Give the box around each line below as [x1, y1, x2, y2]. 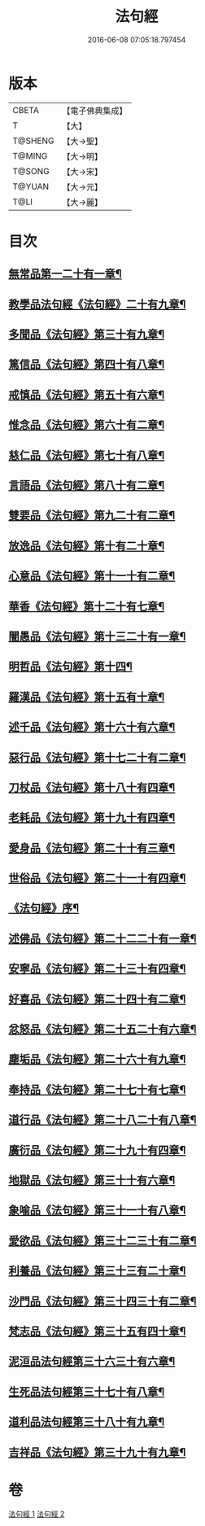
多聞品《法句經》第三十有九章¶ [8, 327, 165, 342]
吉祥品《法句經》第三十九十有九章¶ [8, 1445, 186, 1459]
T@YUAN [12, 181, 50, 192]
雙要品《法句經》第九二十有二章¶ [8, 509, 176, 523]
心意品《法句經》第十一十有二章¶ [8, 569, 176, 583]
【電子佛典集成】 [62, 105, 128, 116]
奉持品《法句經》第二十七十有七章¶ [8, 1082, 186, 1096]
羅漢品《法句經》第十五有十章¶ [8, 689, 165, 704]
